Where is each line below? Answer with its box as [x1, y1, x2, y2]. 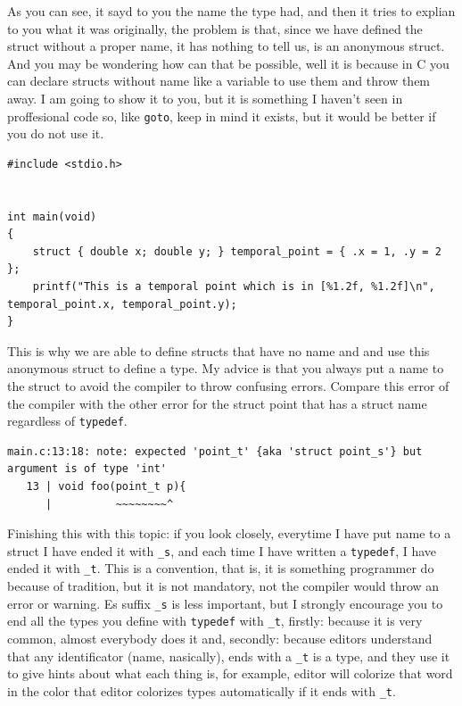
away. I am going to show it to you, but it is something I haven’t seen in [7, 88, 403, 107]
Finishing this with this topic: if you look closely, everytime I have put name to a [7, 524, 451, 543]
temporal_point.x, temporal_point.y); [7, 297, 237, 311]
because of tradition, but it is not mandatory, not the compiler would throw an [7, 577, 440, 595]
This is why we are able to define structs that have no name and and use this [7, 341, 430, 360]
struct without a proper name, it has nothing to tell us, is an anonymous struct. [7, 37, 445, 55]
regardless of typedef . [7, 411, 128, 430]
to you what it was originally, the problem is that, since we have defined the [7, 19, 423, 37]
